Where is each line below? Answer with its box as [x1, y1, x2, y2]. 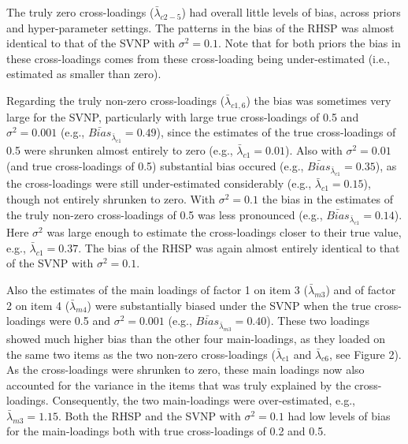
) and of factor [325, 282, 396, 298]
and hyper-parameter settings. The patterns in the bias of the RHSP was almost [6, 19, 395, 35]
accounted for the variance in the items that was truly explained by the [6, 376, 351, 393]
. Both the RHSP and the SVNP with [58, 407, 241, 423]
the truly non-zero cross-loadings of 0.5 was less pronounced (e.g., [6, 206, 323, 222]
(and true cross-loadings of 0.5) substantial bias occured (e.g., [6, 157, 304, 173]
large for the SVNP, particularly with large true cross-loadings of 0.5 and [6, 108, 359, 125]
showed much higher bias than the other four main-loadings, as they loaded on [6, 330, 386, 346]
